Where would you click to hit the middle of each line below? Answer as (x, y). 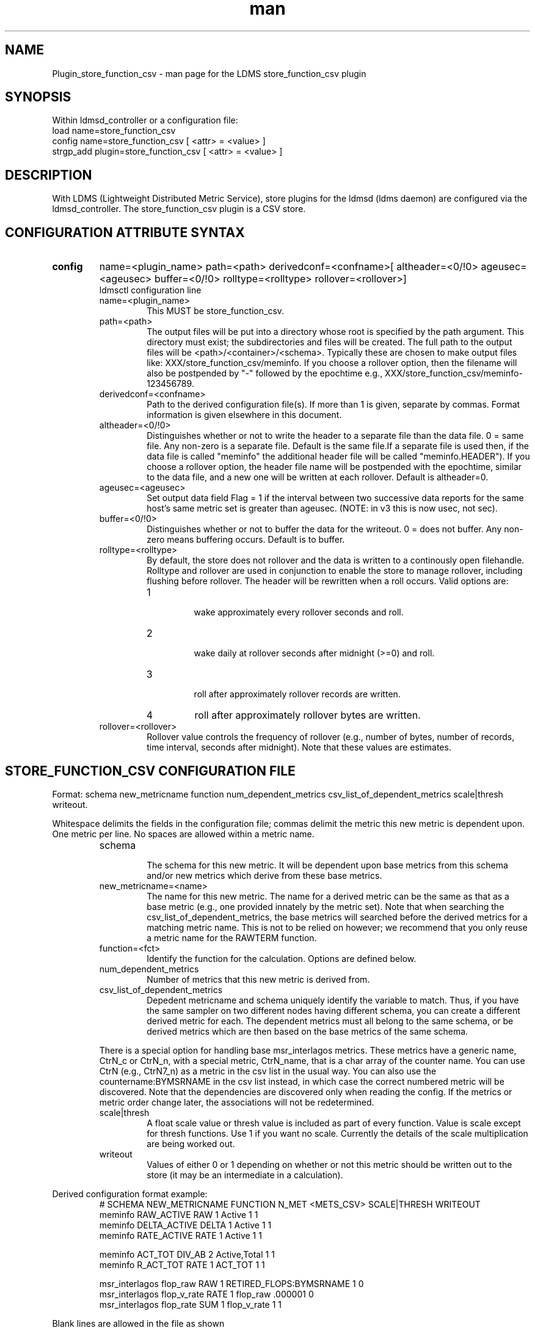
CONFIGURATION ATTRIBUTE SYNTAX (125, 232)
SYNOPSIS (38, 97)
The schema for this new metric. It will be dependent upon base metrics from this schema (327, 865)
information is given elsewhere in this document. (244, 415)
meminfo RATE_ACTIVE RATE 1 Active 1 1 (180, 1235)
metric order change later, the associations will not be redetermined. (237, 1102)
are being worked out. (191, 1143)
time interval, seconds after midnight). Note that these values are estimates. (299, 747)
